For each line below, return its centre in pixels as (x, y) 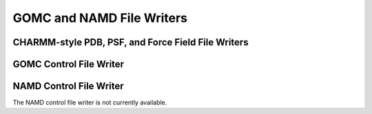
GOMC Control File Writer (68, 64)
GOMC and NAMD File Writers (100, 18)
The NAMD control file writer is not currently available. (90, 102)
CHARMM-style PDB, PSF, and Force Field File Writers (131, 42)
